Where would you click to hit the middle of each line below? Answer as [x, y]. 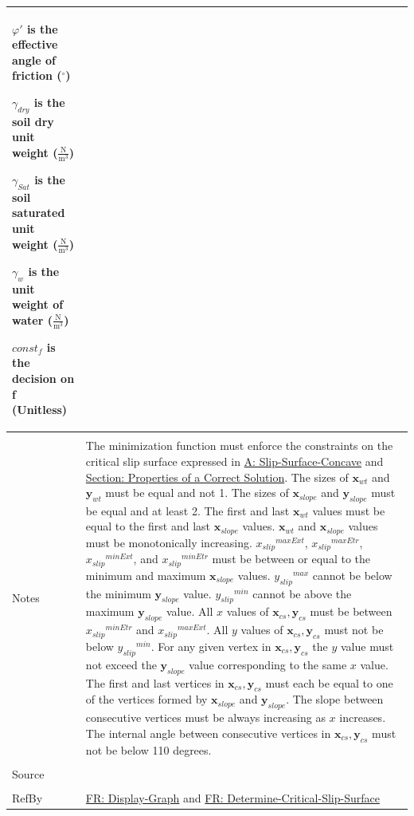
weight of [38, 304]
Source [28, 773]
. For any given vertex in [211, 646]
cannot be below [352, 575]
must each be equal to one [329, 682]
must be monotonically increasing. [169, 542]
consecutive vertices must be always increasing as [205, 717]
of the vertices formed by [146, 699]
